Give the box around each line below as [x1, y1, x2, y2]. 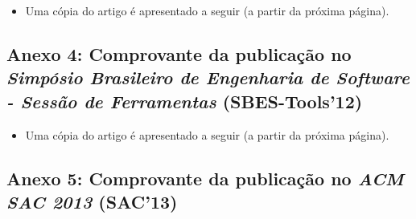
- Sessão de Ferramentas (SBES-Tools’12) [6, 88, 363, 113]
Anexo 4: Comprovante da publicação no [6, 41, 352, 66]
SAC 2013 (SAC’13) [6, 189, 178, 213]
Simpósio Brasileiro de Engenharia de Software [6, 65, 410, 90]
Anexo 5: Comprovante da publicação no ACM [6, 165, 404, 190]
